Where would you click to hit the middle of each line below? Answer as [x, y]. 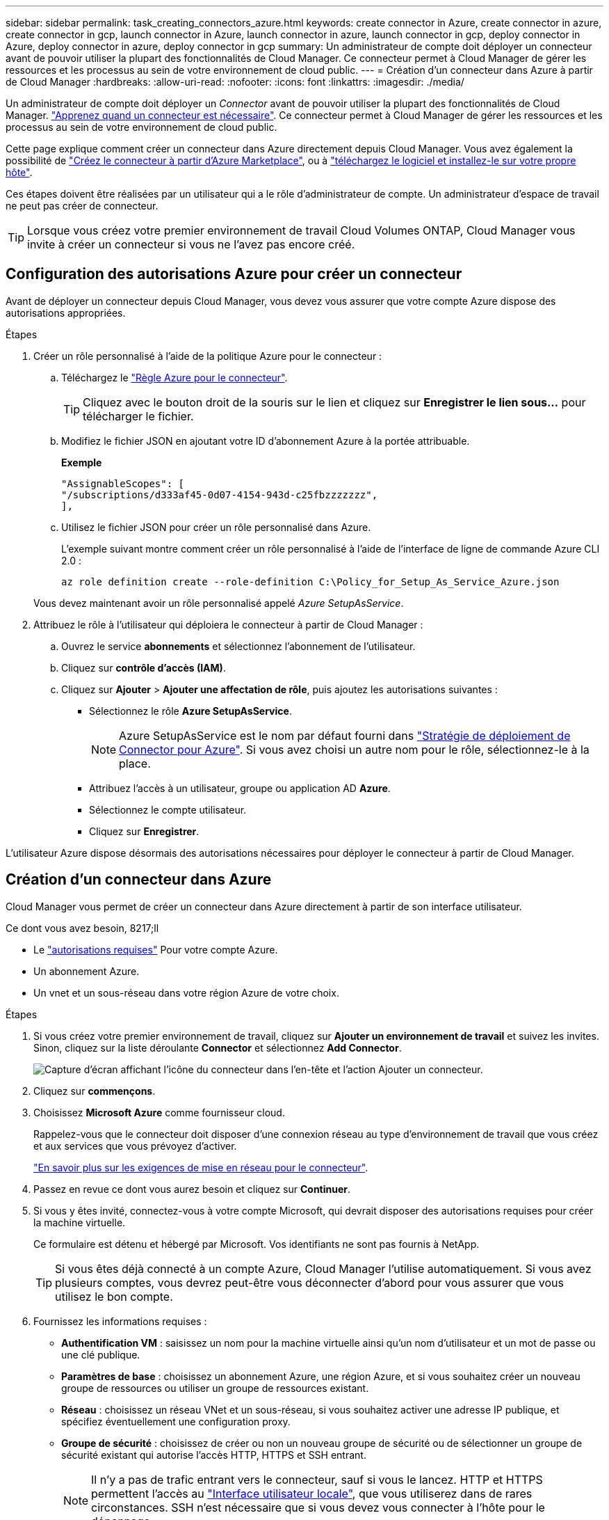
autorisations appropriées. [66, 312]
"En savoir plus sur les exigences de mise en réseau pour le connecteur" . [201, 1167]
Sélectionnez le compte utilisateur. [168, 809]
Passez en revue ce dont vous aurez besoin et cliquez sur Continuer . [192, 1189]
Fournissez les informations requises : [120, 1321]
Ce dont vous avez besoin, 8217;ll [82, 928]
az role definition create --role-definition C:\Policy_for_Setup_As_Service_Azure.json [310, 581]
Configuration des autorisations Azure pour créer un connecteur [234, 274]
